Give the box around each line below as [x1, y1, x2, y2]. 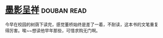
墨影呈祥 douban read [5, 4, 87, 16]
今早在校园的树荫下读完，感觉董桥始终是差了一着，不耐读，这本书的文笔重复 [5, 21, 159, 27]
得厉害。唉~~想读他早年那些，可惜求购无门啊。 [5, 27, 101, 33]
